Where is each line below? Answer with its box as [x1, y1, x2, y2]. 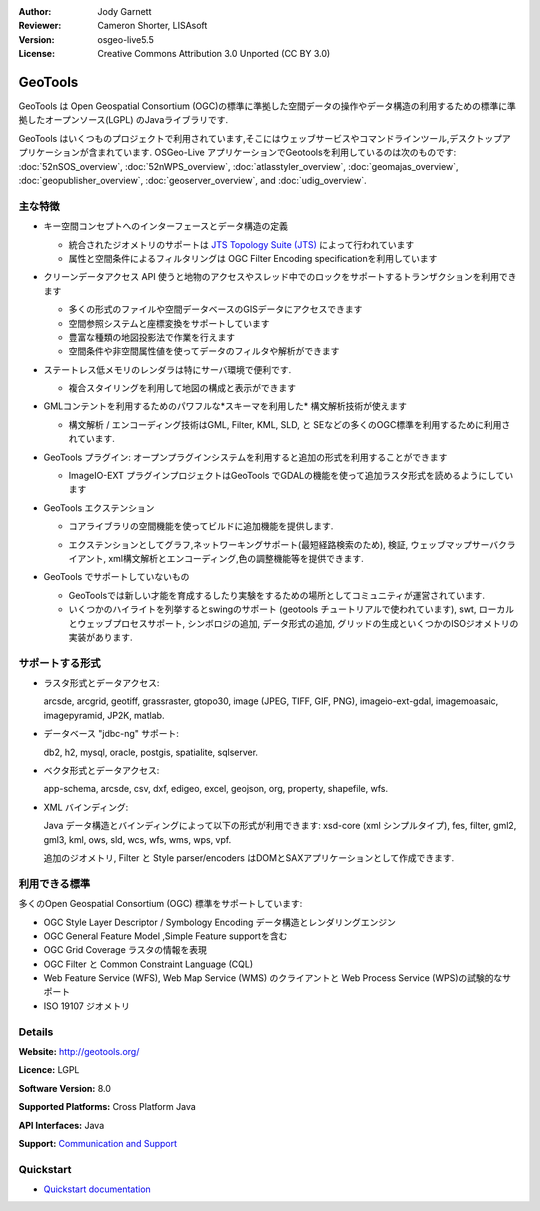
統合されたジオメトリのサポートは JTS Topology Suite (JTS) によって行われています [68, 238, 415, 250]
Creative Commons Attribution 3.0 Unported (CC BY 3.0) [97, 48, 331, 60]
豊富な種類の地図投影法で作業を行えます [68, 331, 235, 343]
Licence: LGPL [18, 1064, 80, 1076]
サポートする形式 [18, 656, 101, 670]
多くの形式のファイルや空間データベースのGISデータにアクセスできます [68, 303, 363, 315]
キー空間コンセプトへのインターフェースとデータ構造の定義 [43, 220, 289, 232]
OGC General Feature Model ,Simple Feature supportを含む [43, 930, 288, 942]
